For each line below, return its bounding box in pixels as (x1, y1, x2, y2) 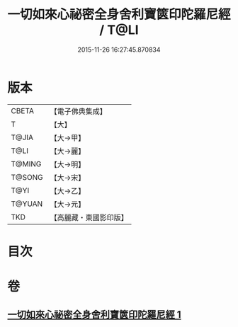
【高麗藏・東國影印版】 (50, 212, 129, 222)
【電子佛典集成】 (50, 106, 108, 116)
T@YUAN (11, 199, 43, 209)
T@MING (11, 159, 42, 168)
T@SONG (11, 172, 44, 182)
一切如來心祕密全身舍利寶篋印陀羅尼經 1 (7, 309, 182, 321)
